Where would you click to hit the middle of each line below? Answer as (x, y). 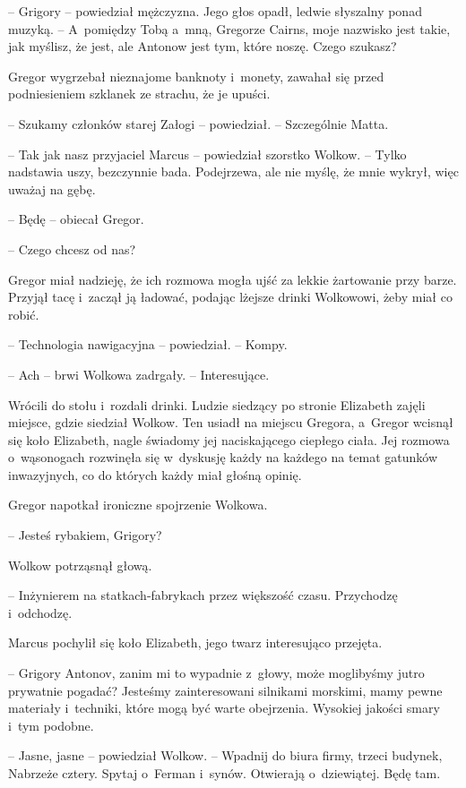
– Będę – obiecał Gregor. (76, 219)
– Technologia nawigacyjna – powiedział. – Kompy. (148, 344)
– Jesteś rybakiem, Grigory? (85, 535)
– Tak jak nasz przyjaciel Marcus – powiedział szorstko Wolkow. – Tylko (207, 154)
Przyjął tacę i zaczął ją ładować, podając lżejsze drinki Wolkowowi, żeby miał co (230, 297)
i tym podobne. (51, 725)
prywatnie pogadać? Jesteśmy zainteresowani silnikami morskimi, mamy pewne (225, 690)
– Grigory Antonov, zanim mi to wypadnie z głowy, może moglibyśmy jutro (216, 673)
